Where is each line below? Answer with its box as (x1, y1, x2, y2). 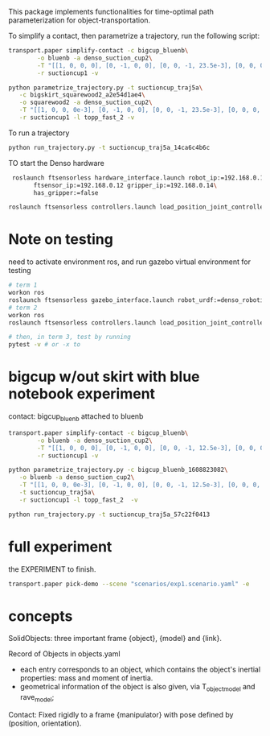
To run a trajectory (8, 128, 70, 138)
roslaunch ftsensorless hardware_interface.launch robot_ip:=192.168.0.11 (11, 173, 268, 182)
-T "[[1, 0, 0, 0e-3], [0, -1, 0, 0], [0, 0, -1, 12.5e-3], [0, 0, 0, (18, 481, 261, 490)
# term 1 (8, 281, 38, 289)
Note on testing (8, 230, 114, 249)
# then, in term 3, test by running (8, 333, 131, 341)
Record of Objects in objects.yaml (8, 649, 121, 659)
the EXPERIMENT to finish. (8, 564, 96, 574)
